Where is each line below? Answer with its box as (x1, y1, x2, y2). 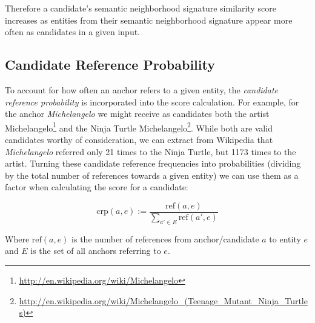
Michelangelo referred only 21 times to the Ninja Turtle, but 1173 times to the (5, 145, 296, 158)
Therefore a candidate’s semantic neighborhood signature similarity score (5, 2, 276, 14)
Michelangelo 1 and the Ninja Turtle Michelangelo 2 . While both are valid (5, 119, 273, 134)
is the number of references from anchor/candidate (71, 232, 259, 245)
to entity (269, 232, 301, 245)
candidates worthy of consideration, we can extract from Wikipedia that (5, 133, 273, 146)
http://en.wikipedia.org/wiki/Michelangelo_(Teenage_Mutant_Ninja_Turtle (19, 294, 308, 307)
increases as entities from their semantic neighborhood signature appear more (5, 13, 293, 26)
